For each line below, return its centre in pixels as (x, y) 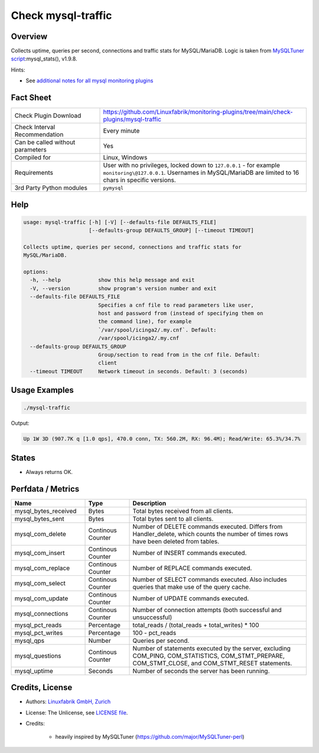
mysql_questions (38, 656)
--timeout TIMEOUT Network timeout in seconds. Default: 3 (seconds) (139, 371)
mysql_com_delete (40, 534)
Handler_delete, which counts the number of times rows (211, 534)
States (23, 458)
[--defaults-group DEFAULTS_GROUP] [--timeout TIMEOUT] (171, 230)
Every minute (121, 131)
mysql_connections (41, 613)
